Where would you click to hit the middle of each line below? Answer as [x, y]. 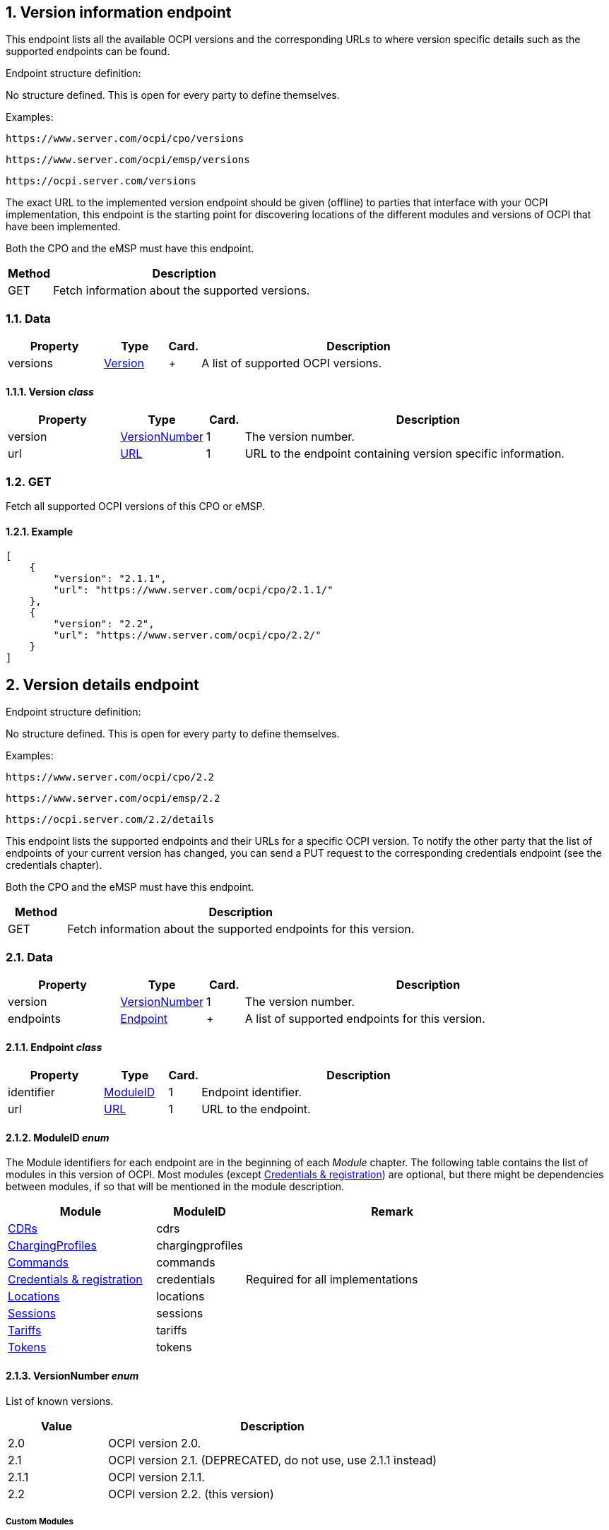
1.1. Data [28, 318]
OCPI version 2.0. [155, 1443]
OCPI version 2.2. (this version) [191, 1494]
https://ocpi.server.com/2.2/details [110, 820]
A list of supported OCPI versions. [292, 363]
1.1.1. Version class [50, 391]
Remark [392, 1212]
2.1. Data [30, 957]
